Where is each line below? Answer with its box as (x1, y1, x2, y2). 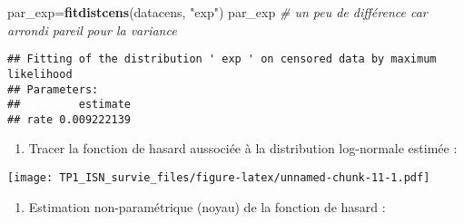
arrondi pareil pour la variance (7, 20, 177, 39)
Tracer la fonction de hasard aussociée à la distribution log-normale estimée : (28, 139, 458, 158)
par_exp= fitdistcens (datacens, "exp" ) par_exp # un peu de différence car (7, 3, 428, 21)
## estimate (7, 98, 132, 111)
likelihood (7, 67, 73, 81)
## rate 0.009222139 (7, 112, 132, 126)
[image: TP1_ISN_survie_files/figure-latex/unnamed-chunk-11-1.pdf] (7, 171, 430, 185)
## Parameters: (7, 82, 99, 96)
